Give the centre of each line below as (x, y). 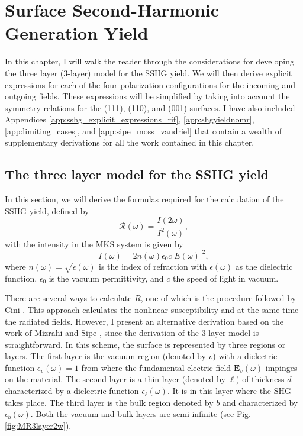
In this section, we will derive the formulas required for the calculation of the (144, 199)
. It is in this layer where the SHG (229, 391)
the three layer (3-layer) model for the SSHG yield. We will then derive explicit (149, 72)
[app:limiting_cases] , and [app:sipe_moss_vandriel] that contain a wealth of (143, 130)
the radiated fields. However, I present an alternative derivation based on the (144, 321)
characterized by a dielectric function (72, 391)
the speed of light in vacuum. (225, 278)
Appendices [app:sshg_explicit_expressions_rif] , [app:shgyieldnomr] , (130, 119)
